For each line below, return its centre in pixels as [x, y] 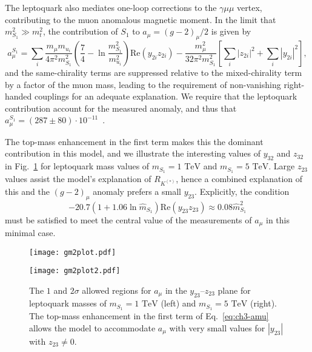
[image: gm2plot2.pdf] [75, 271]
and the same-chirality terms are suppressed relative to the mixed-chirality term [154, 72]
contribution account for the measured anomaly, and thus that [121, 108]
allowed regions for [117, 290]
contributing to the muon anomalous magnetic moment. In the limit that [141, 19]
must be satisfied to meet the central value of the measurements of [128, 219]
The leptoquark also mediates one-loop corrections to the [111, 7]
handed [18, 96]
